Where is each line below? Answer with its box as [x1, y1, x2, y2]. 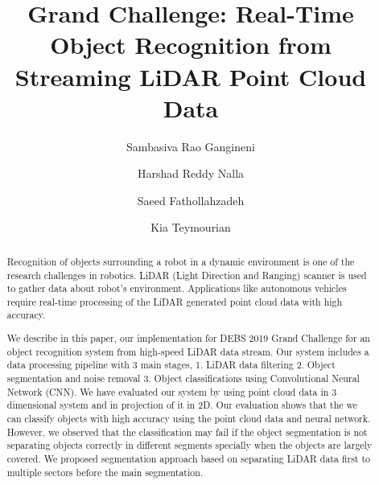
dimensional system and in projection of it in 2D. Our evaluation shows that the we [6, 398, 358, 412]
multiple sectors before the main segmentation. [6, 465, 204, 479]
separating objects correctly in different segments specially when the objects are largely [6, 438, 373, 452]
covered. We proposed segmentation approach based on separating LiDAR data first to [6, 451, 370, 465]
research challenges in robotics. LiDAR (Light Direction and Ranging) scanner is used [6, 268, 367, 282]
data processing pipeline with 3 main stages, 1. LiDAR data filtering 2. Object [6, 358, 336, 372]
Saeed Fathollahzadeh [137, 191, 245, 208]
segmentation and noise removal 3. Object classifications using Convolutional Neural [6, 372, 360, 384]
